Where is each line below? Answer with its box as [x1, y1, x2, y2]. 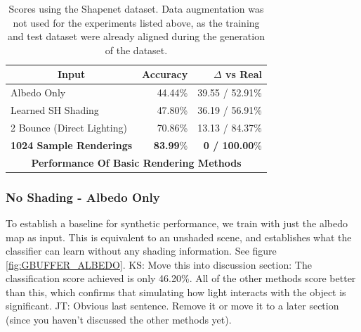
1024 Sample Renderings [11, 137, 133, 152]
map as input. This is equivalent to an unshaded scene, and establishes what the [6, 229, 352, 244]
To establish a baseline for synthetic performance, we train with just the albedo [6, 215, 348, 230]
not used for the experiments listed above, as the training [13, 15, 260, 30]
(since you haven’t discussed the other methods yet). [6, 312, 232, 327]
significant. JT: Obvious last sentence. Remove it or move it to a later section [6, 298, 339, 313]
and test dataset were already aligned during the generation [8, 29, 265, 44]
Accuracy [142, 67, 188, 82]
